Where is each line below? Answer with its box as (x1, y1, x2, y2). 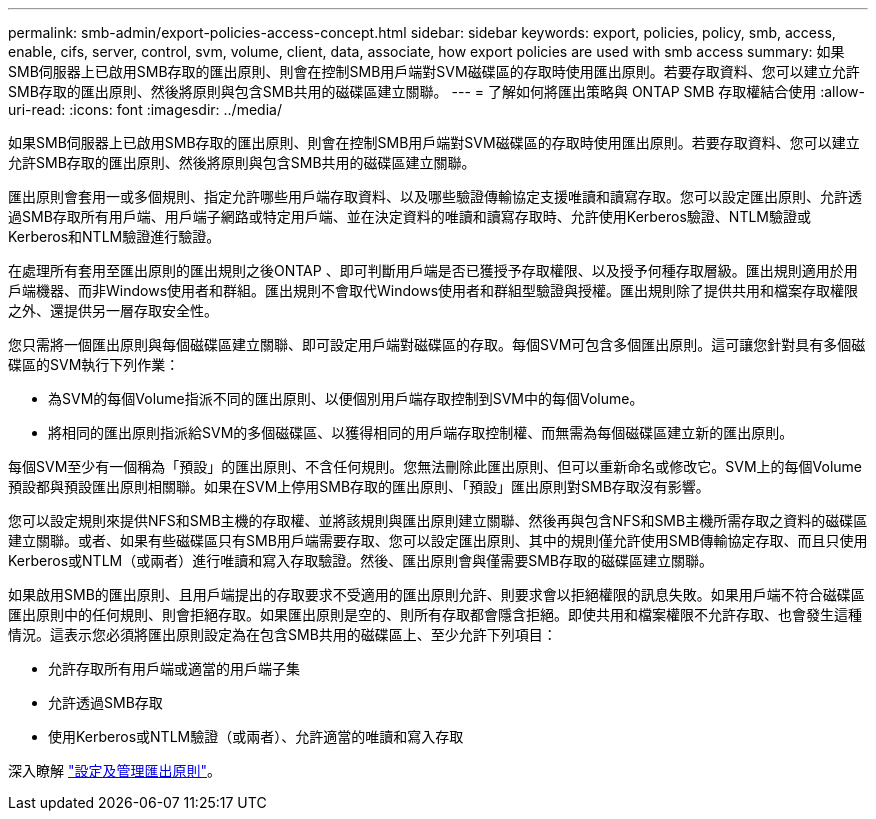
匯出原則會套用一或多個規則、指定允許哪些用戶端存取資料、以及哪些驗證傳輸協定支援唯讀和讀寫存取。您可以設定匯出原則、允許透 (8, 188, 862, 205)
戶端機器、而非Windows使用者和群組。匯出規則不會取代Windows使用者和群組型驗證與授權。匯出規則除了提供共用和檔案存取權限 (8, 282, 859, 299)
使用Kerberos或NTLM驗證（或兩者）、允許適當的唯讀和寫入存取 (48, 728, 464, 745)
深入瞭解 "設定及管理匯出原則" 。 (8, 762, 221, 779)
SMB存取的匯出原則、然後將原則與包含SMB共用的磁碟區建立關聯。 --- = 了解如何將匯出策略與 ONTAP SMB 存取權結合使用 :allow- (8, 83, 865, 100)
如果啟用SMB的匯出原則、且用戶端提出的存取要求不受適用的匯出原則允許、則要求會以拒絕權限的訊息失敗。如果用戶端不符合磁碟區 (8, 586, 865, 603)
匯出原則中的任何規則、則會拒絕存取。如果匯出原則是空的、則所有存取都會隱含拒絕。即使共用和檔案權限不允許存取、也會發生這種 (8, 606, 862, 623)
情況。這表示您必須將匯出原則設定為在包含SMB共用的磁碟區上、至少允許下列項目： (8, 626, 557, 643)
